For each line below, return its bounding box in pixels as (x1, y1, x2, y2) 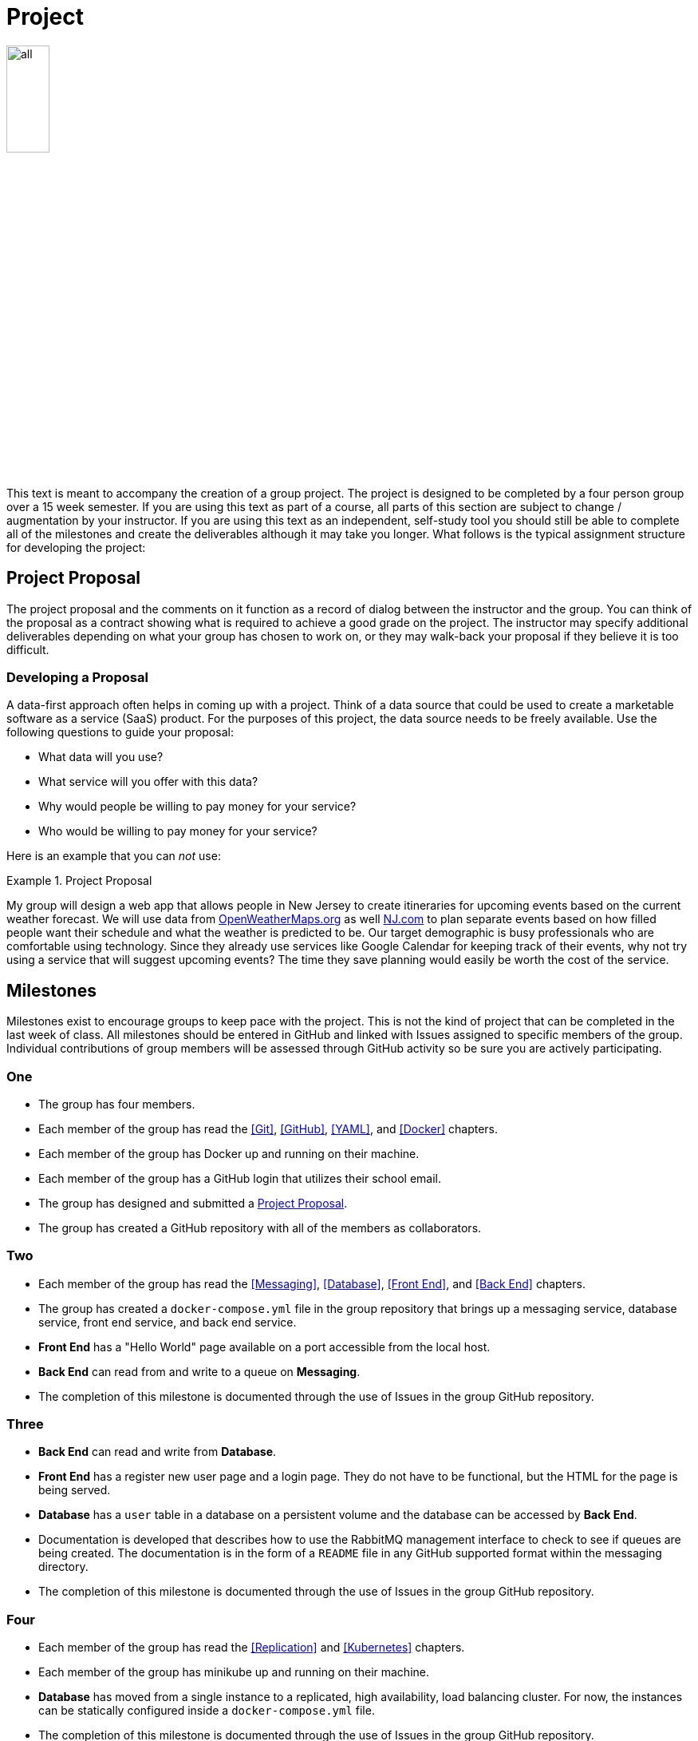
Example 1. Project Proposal (6, 874, 152, 888)
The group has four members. (38, 1097, 195, 1111)
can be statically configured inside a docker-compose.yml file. (38, 1703, 375, 1718)
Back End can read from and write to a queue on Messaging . (38, 1364, 361, 1378)
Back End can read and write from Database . (38, 1445, 277, 1459)
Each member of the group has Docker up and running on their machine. (38, 1146, 420, 1160)
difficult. (6, 642, 49, 656)
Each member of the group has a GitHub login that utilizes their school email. (38, 1171, 442, 1185)
